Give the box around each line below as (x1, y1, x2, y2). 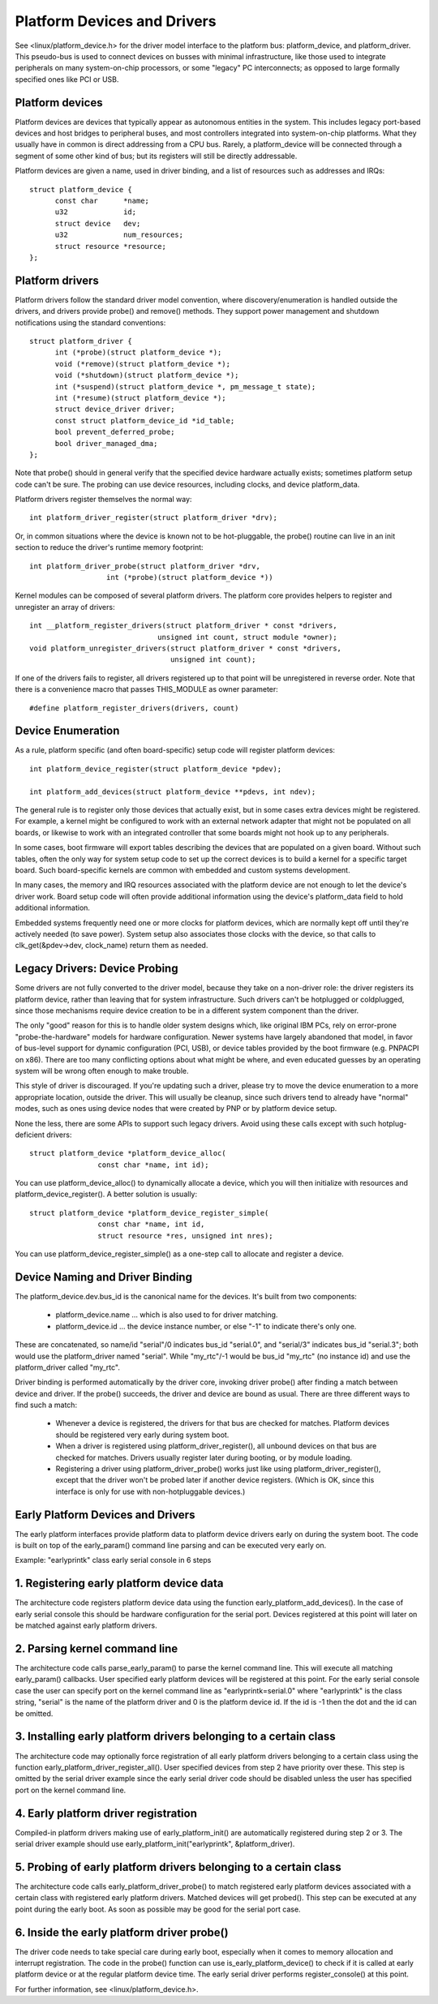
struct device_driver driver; (54, 405, 175, 414)
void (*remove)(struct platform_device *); (54, 359, 231, 368)
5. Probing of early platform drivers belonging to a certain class (15, 1860, 342, 1873)
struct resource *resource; (54, 242, 166, 251)
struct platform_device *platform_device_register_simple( (29, 1208, 269, 1217)
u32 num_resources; (54, 230, 184, 239)
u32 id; (54, 208, 137, 217)
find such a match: (15, 1400, 77, 1410)
